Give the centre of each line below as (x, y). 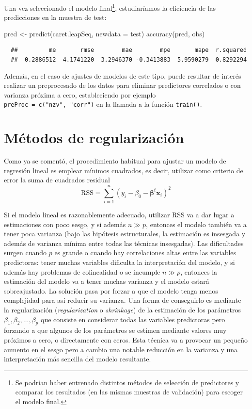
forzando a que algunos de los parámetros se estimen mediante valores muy (115, 330)
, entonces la (199, 271)
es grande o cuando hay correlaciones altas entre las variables (145, 253)
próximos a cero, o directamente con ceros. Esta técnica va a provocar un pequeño (126, 340)
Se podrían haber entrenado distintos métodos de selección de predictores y (127, 382)
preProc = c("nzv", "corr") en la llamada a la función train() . (103, 104)
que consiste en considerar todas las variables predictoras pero (133, 319)
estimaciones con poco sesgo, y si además (65, 224)
